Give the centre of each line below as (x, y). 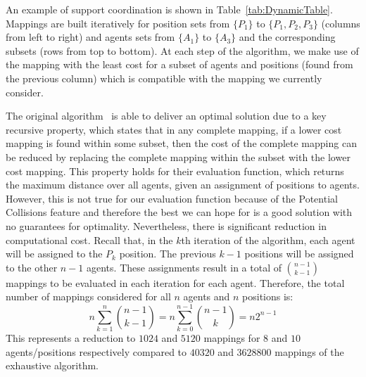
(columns (341, 23)
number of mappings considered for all (88, 296)
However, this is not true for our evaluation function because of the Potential (172, 198)
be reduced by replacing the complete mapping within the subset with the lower (178, 156)
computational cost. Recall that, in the (89, 239)
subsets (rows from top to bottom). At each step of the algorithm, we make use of (182, 50)
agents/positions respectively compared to (96, 351)
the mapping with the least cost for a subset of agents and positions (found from (179, 64)
